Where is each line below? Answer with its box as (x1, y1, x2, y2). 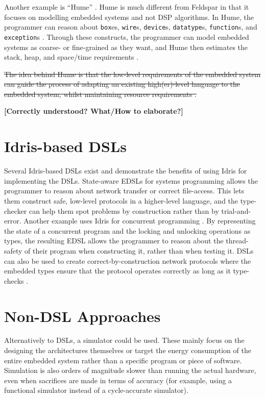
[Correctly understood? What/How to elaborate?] (4, 106, 183, 116)
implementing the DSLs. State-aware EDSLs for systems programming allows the (4, 175, 258, 186)
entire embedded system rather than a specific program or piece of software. (4, 355, 242, 365)
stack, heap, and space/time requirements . (4, 52, 139, 62)
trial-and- (221, 205, 251, 216)
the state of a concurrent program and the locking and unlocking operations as (4, 225, 251, 236)
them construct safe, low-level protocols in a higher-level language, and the (4, 195, 238, 206)
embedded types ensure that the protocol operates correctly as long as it (4, 265, 231, 276)
